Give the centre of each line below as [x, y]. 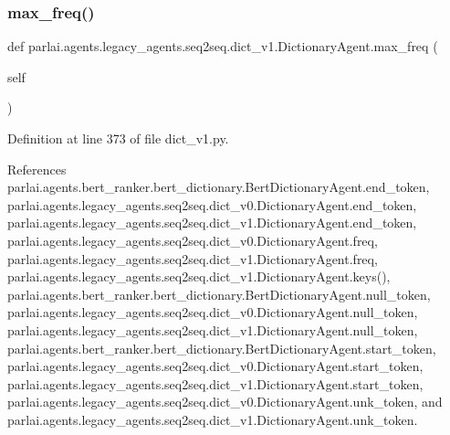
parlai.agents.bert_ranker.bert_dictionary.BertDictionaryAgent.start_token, [222, 348]
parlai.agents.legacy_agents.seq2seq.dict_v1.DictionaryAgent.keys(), [199, 276]
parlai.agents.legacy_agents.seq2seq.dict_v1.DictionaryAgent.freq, [193, 258]
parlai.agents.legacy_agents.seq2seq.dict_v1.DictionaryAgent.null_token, [213, 329]
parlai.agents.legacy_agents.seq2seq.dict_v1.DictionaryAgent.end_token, [212, 223]
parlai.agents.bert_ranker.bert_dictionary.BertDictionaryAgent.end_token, [219, 187]
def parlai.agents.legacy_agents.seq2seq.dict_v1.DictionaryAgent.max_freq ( [223, 46]
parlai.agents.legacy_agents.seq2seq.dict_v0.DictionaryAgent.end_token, [212, 204]
